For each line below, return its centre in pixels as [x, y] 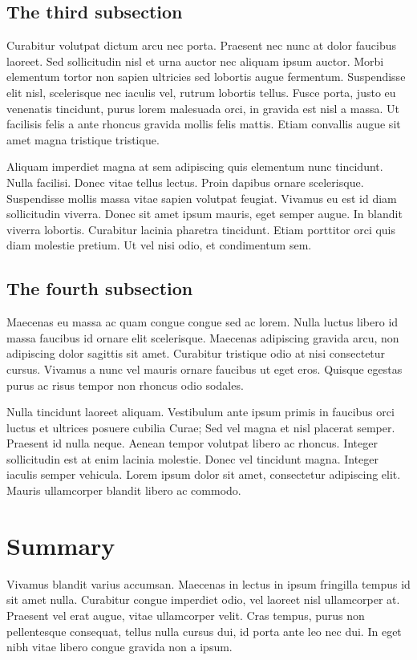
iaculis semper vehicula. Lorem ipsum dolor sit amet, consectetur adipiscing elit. [204, 474]
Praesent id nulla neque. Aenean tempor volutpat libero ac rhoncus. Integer [192, 443]
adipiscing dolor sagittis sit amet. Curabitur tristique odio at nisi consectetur [196, 353]
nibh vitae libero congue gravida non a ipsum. [119, 647]
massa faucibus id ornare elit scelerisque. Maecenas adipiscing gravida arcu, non [203, 337]
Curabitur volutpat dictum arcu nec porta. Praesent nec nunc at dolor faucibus [201, 45]
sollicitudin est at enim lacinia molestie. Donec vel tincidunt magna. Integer [193, 458]
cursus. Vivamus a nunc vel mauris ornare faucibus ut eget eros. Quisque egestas [204, 368]
